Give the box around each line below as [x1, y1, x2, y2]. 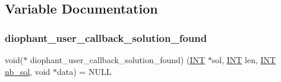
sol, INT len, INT [211, 54, 276, 65]
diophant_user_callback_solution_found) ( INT [30, 54, 206, 65]
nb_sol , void [5, 65, 50, 77]
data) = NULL [57, 65, 112, 77]
